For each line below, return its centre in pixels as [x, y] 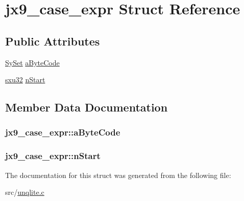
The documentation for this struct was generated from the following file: [118, 175]
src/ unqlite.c [25, 192]
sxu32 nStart [25, 80]
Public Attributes [53, 41]
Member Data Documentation [87, 107]
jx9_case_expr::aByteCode [63, 132]
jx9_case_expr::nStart [53, 156]
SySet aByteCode [32, 62]
